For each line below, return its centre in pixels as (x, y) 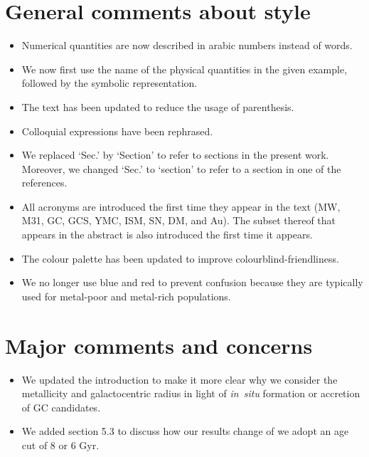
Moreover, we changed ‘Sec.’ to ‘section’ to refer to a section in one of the (181, 168)
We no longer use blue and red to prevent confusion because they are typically (192, 282)
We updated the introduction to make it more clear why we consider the (180, 379)
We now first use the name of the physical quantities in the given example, (184, 69)
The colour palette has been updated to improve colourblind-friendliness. (180, 258)
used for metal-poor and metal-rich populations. (126, 296)
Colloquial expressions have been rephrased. (117, 131)
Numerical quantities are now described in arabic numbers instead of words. (187, 45)
